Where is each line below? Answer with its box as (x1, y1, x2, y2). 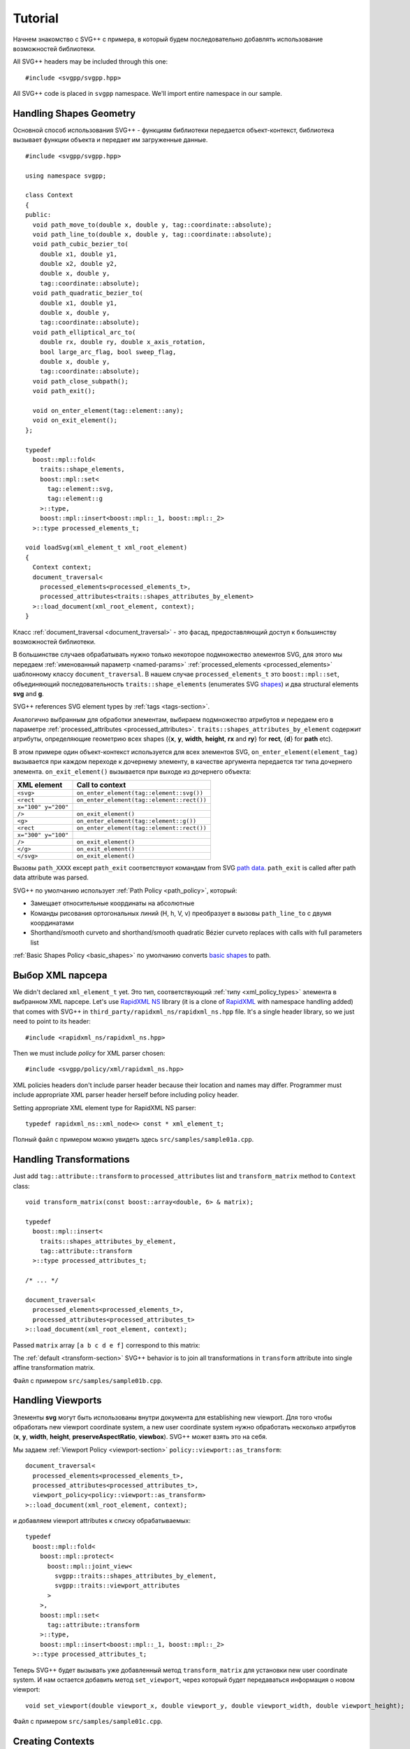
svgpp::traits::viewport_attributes (54, 1582, 181, 1589)
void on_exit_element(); (32, 416, 118, 425)
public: (25, 211, 52, 219)
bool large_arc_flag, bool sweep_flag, (39, 348, 177, 356)
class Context (25, 191, 73, 199)
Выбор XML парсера (13, 969, 108, 981)
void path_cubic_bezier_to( (32, 240, 129, 248)
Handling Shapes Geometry (13, 107, 136, 119)
